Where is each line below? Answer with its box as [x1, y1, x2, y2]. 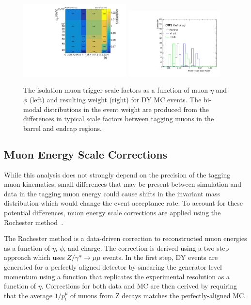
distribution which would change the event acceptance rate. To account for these [4, 198, 243, 208]
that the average [4, 290, 52, 300]
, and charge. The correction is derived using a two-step [63, 242, 229, 253]
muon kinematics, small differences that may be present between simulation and [4, 179, 242, 189]
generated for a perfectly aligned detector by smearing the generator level [4, 261, 222, 272]
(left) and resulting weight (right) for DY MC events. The [30, 95, 202, 105]
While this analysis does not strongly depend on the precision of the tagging [4, 169, 231, 179]
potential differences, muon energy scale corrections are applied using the [4, 207, 221, 217]
